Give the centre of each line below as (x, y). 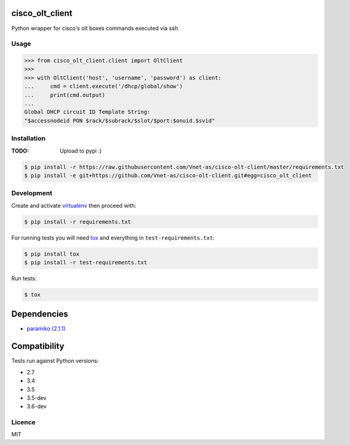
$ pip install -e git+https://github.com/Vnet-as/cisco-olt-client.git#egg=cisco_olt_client (168, 175)
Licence (24, 422)
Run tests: (24, 278)
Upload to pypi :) (81, 151)
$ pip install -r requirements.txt (78, 222)
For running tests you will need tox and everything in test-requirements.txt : (113, 238)
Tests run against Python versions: (55, 361)
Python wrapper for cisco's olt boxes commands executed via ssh (95, 28)
